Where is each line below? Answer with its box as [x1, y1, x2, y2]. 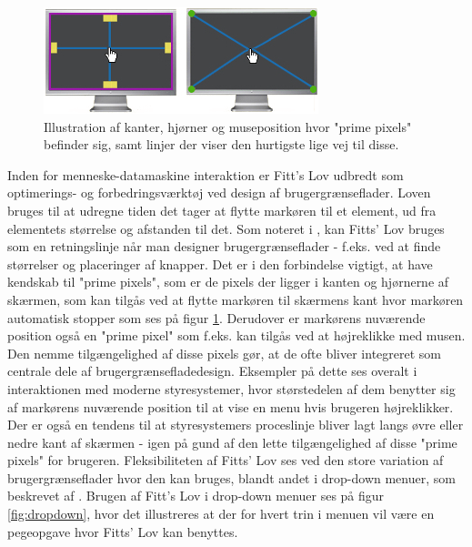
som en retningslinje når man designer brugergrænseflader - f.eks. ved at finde [7, 237, 441, 256]
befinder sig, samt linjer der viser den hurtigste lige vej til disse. [44, 135, 399, 154]
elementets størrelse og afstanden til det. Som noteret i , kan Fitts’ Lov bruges [7, 218, 445, 238]
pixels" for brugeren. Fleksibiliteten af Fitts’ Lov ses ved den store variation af [7, 451, 444, 470]
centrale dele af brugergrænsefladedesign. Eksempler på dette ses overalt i [7, 361, 417, 380]
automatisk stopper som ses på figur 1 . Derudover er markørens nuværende [7, 308, 426, 327]
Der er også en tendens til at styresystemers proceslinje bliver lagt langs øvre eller [7, 415, 464, 434]
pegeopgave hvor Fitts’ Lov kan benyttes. [7, 522, 238, 541]
